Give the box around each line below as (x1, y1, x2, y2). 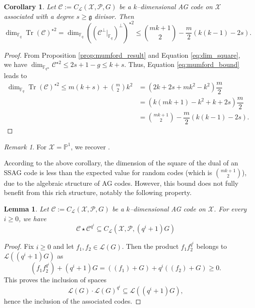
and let (53, 241, 74, 251)
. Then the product (121, 241, 179, 251)
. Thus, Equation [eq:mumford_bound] (124, 59, 240, 69)
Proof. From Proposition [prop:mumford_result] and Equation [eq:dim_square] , (4, 49, 240, 60)
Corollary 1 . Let (4, 1, 56, 11)
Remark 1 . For (4, 141, 47, 151)
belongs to (196, 241, 227, 251)
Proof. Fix (4, 241, 34, 251)
